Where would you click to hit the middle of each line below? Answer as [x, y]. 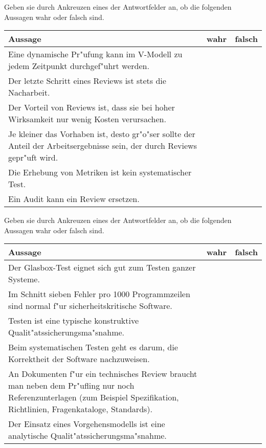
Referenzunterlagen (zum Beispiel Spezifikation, [94, 397]
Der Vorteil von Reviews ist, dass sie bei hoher [92, 107]
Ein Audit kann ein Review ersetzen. [74, 199]
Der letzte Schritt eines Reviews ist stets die [87, 81]
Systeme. [24, 279]
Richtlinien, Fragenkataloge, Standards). [81, 409]
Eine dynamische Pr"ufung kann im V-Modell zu [95, 54]
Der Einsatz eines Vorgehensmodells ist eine [87, 424]
